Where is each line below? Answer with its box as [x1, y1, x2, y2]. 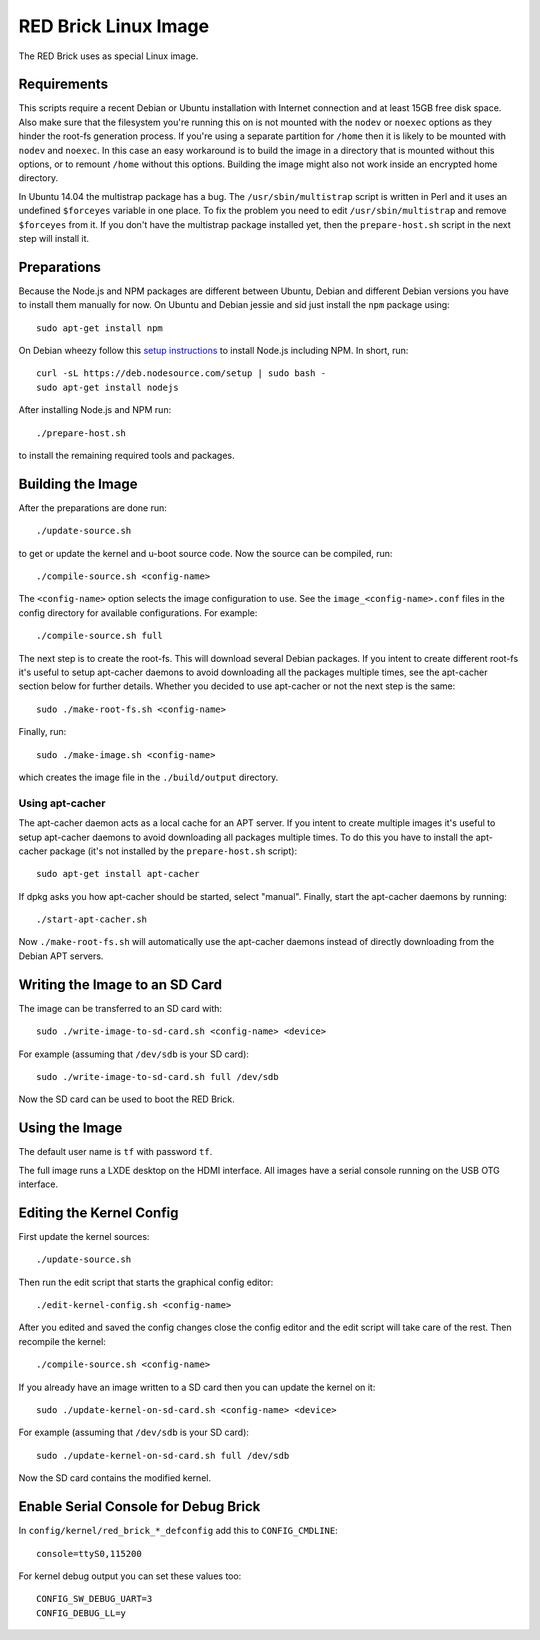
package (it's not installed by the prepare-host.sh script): [49, 845, 298, 857]
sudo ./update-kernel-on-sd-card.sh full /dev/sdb [36, 1450, 290, 1461]
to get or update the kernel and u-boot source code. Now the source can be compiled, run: [18, 547, 393, 559]
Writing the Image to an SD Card [18, 976, 222, 993]
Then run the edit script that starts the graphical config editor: [18, 1276, 274, 1288]
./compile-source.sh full [36, 630, 164, 642]
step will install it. [18, 232, 90, 244]
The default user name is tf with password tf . [18, 1146, 213, 1158]
